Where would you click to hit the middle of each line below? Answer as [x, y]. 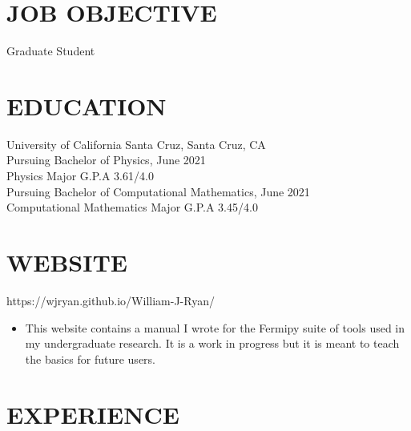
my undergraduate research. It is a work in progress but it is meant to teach [212, 343]
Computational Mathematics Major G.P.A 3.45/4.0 [132, 207]
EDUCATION [87, 105]
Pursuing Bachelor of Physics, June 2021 [106, 160]
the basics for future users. [91, 358]
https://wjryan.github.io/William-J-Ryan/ [111, 300]
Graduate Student [51, 51]
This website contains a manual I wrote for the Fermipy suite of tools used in [215, 327]
